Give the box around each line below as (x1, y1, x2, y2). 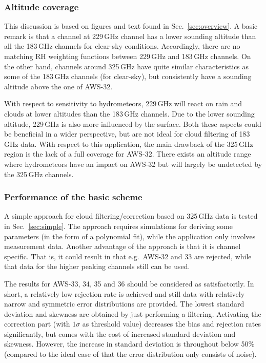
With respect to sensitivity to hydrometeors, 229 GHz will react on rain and (4, 98, 242, 109)
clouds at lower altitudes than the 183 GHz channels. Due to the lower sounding (4, 108, 255, 119)
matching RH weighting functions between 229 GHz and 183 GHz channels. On (4, 51, 251, 61)
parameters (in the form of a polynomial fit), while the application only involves (4, 231, 256, 241)
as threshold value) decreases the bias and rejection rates (82, 318, 261, 329)
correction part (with (4, 318, 70, 329)
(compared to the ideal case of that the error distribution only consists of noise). (4, 349, 257, 359)
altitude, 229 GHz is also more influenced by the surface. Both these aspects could (4, 118, 261, 129)
